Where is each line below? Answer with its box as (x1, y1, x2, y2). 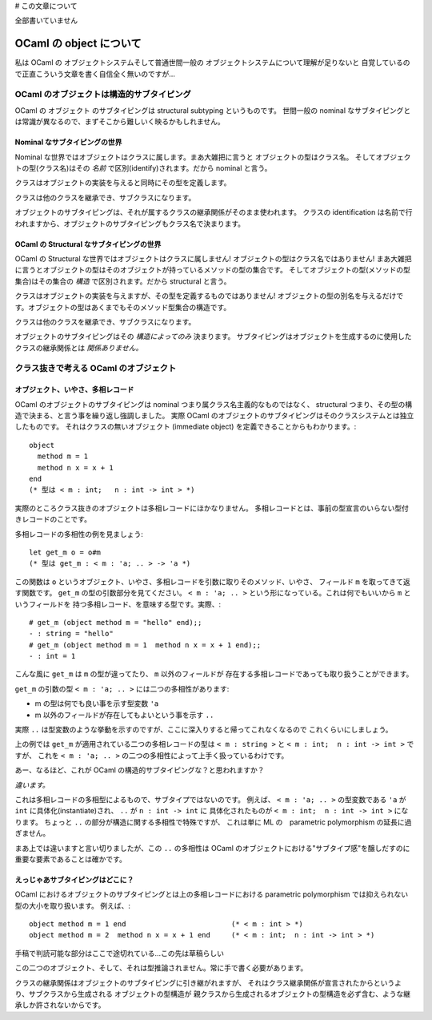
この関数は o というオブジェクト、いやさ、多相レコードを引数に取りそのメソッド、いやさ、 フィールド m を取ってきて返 (14, 577, 411, 587)
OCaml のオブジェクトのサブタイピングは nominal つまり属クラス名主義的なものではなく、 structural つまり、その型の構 (14, 399, 413, 409)
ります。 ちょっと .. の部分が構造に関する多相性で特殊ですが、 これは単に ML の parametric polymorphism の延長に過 (14, 817, 412, 827)
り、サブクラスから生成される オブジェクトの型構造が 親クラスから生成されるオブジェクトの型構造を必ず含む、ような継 (14, 990, 411, 999)
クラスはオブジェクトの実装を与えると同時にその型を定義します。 (14, 178, 231, 187)
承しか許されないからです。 (14, 1000, 106, 1010)
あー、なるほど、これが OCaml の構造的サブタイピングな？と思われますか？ (14, 765, 265, 775)
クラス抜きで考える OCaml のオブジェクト (14, 363, 177, 374)
